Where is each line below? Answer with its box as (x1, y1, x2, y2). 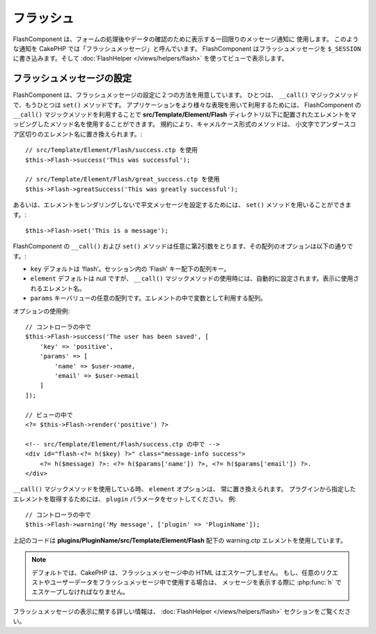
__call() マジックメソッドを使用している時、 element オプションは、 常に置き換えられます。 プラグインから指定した (13, 485, 357, 493)
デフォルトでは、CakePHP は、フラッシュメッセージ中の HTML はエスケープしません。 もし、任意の (31, 568, 320, 577)
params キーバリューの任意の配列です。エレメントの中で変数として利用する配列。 (30, 294, 267, 303)
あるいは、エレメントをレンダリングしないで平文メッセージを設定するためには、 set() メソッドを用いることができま (13, 201, 352, 209)
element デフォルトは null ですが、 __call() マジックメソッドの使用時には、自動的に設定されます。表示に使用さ (30, 274, 360, 282)
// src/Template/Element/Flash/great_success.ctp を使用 (25, 175, 220, 183)
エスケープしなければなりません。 (31, 588, 129, 596)
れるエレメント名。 (30, 284, 86, 292)
